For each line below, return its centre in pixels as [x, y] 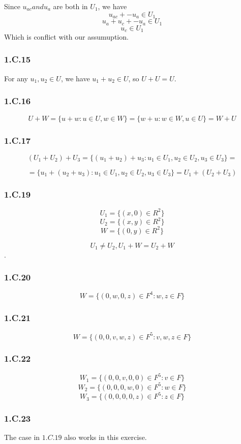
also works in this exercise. [106, 437]
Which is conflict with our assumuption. [66, 36]
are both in [70, 6]
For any [16, 78]
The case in [22, 437]
